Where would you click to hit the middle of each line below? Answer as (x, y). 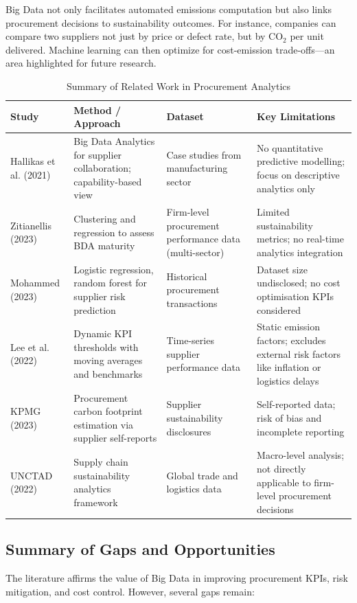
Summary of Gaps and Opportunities (140, 549)
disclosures (189, 431)
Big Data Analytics (114, 141)
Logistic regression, (114, 269)
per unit (307, 36)
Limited (273, 212)
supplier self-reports (115, 438)
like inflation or (289, 367)
